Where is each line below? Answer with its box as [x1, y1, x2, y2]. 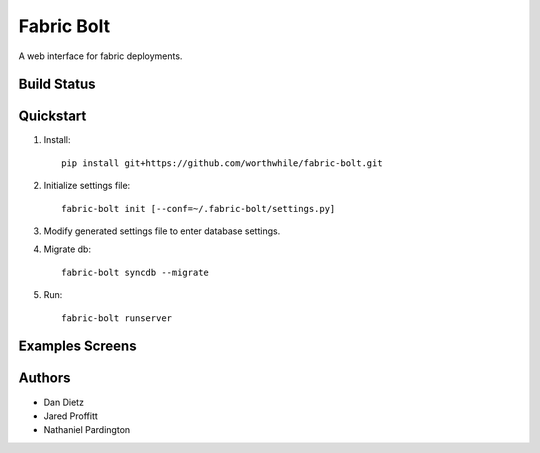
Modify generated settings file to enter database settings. [43, 225, 281, 237]
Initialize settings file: [43, 180, 131, 192]
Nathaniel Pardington [43, 424, 131, 436]
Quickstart [18, 108, 87, 125]
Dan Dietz [43, 396, 85, 408]
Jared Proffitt [43, 410, 99, 422]
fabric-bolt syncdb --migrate [61, 266, 210, 278]
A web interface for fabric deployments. [18, 50, 183, 62]
